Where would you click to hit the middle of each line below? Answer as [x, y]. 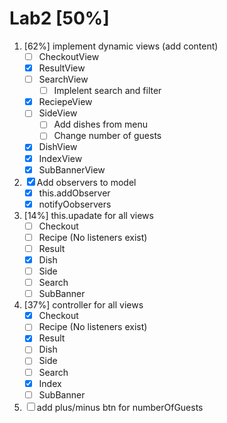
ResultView [62, 68]
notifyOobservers [75, 204]
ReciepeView [65, 102]
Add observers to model [86, 182]
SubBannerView [72, 169]
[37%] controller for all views [83, 305]
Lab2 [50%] [59, 18]
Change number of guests [107, 136]
